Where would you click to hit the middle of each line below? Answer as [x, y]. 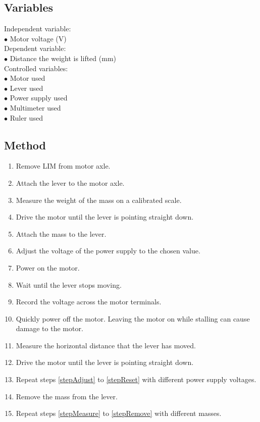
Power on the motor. [48, 267]
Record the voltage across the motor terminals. [89, 302]
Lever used [27, 88]
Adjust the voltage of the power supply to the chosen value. [108, 251]
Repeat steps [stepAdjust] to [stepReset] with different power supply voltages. [136, 379]
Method [25, 145]
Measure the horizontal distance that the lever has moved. [106, 345]
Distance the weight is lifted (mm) [63, 58]
